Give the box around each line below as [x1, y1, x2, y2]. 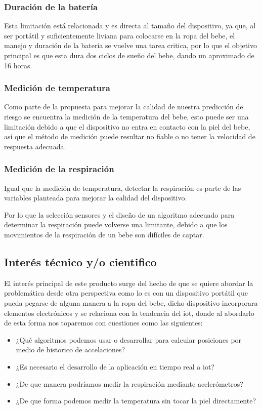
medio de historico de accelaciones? [16, 344, 125, 355]
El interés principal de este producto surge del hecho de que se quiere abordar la [4, 277, 253, 288]
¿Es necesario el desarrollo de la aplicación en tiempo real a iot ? [16, 361, 214, 372]
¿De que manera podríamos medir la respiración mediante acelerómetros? [16, 378, 243, 389]
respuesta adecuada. [4, 141, 66, 151]
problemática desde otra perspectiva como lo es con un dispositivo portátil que [4, 288, 248, 298]
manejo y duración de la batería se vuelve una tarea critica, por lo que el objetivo [4, 40, 257, 51]
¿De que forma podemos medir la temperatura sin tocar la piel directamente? [16, 395, 256, 406]
